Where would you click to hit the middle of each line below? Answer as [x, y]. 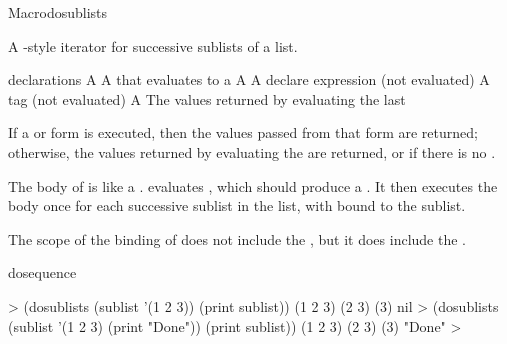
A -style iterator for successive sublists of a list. [153, 45]
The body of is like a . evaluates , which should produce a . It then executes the [253, 185]
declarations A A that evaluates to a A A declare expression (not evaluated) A [249, 79]
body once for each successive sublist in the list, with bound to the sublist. [237, 205]
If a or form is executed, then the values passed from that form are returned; [243, 132]
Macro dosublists [58, 12]
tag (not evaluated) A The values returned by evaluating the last [207, 98]
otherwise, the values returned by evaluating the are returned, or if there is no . [252, 151]
